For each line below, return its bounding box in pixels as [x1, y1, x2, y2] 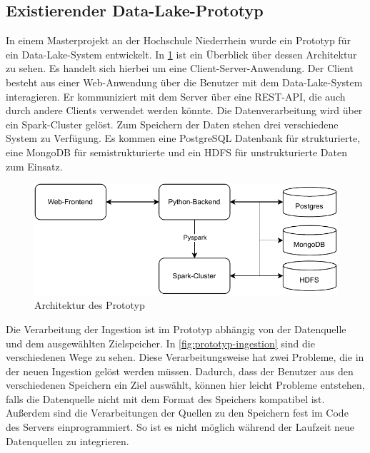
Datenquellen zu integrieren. [6, 433, 129, 448]
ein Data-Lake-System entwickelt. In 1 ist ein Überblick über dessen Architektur [6, 46, 357, 61]
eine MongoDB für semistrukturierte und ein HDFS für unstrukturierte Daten [6, 144, 347, 159]
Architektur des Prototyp [34, 297, 145, 312]
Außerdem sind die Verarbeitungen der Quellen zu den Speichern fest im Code [6, 405, 349, 420]
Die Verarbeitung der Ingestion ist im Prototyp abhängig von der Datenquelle [6, 321, 346, 336]
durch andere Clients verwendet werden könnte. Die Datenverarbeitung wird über [6, 103, 363, 118]
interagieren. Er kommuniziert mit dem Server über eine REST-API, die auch [6, 88, 346, 103]
